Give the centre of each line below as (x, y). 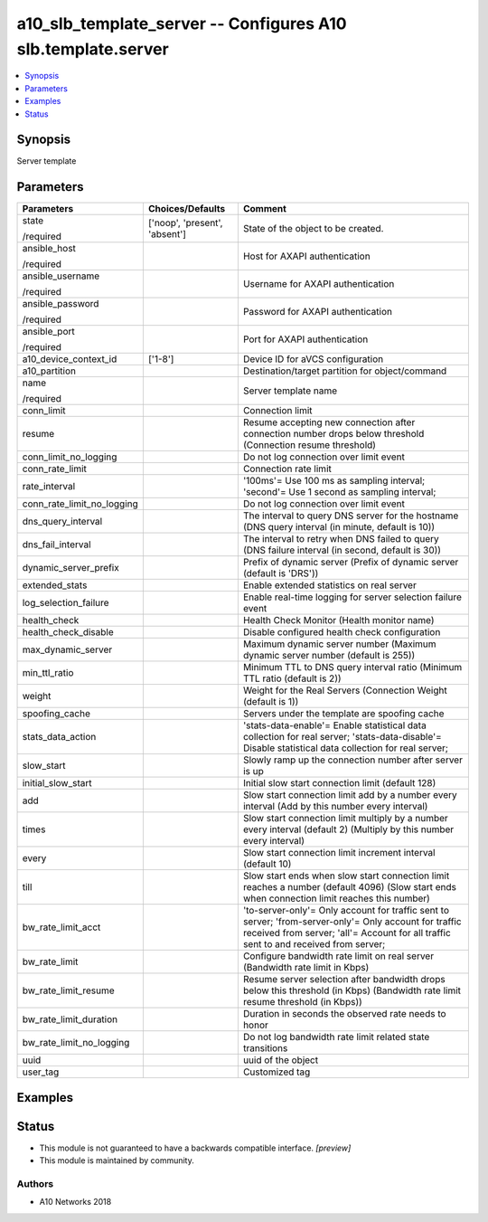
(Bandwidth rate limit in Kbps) (306, 968)
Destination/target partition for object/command (345, 371)
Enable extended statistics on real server (330, 585)
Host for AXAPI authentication (306, 256)
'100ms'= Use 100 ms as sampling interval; (334, 481)
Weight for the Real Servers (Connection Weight (345, 690)
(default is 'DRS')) (281, 573)
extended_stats (55, 585)
